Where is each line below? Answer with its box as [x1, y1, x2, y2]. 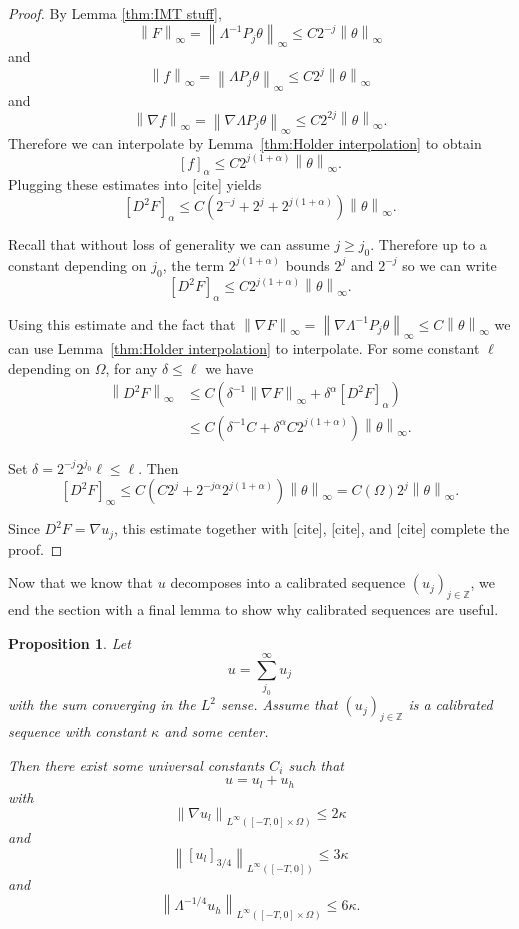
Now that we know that [8, 572, 154, 593]
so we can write [402, 254, 497, 275]
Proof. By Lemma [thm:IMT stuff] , [8, 3, 222, 23]
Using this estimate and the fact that [8, 313, 236, 334]
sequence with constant [8, 721, 147, 742]
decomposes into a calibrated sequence [170, 572, 406, 593]
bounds [285, 254, 330, 275]
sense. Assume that [220, 694, 338, 715]
